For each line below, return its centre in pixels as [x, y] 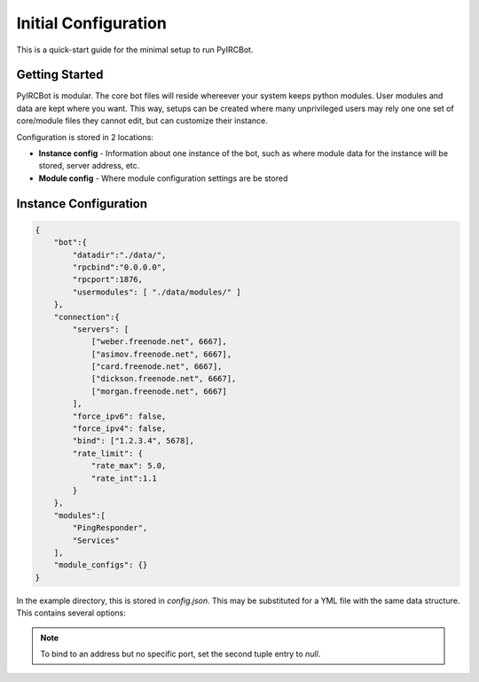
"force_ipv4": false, [119, 429]
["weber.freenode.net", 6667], [159, 342]
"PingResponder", [110, 528]
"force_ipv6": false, [119, 416]
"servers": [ [101, 329]
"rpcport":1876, [108, 280]
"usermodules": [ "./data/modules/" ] [157, 292]
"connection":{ [86, 317]
